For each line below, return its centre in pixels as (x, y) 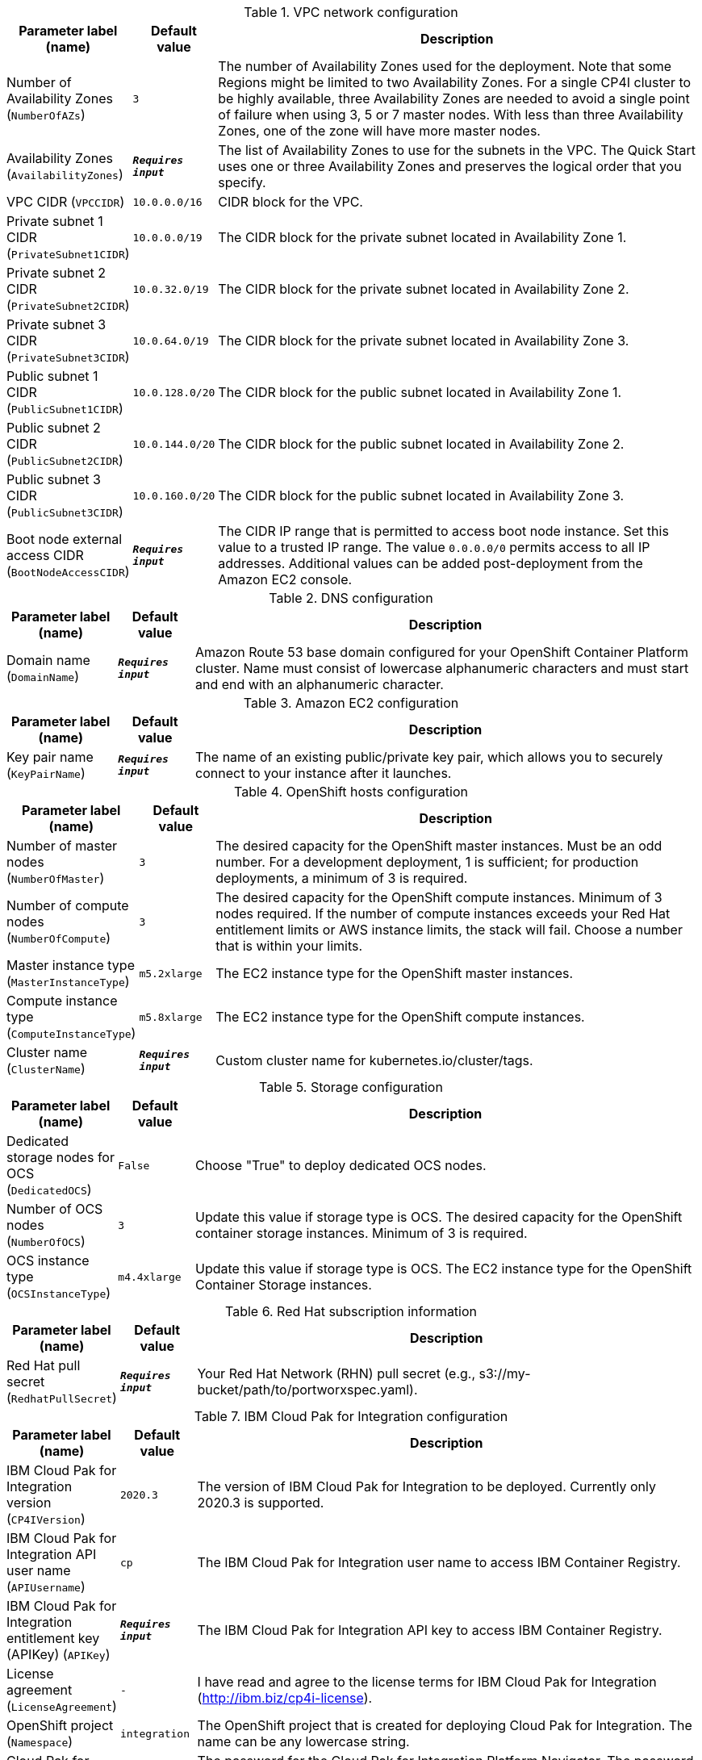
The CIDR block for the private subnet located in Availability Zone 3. (424, 341)
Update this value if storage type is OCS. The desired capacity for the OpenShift (439, 1217)
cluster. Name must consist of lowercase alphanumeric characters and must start (442, 668)
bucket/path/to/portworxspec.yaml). (307, 1390)
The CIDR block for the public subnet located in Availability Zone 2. (421, 444)
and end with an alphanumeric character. (320, 684)
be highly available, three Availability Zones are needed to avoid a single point (454, 98)
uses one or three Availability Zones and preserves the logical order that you (450, 166)
